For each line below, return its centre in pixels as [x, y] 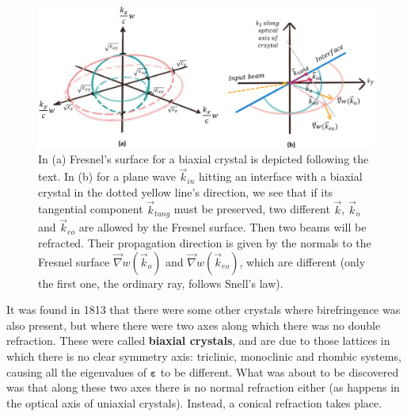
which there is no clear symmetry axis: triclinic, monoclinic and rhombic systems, [204, 356]
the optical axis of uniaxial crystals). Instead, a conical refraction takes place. [194, 402]
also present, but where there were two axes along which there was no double [194, 325]
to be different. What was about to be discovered [280, 371]
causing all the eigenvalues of [77, 371]
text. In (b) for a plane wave [107, 176]
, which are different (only [302, 261]
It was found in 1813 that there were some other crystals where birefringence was [203, 310]
